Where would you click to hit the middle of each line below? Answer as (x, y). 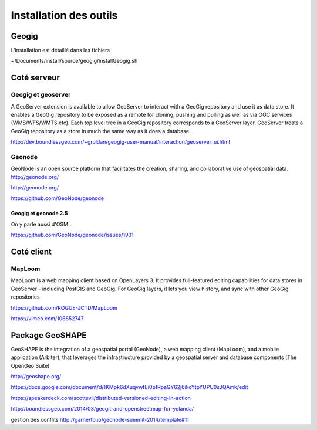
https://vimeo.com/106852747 (48, 318)
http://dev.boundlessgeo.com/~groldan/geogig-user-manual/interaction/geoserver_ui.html (120, 142)
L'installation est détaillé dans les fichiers (60, 50)
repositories (26, 297)
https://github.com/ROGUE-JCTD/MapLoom (64, 307)
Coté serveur (35, 78)
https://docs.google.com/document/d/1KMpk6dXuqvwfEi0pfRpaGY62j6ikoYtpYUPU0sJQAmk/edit (129, 387)
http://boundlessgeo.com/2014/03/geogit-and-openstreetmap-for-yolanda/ (102, 409)
